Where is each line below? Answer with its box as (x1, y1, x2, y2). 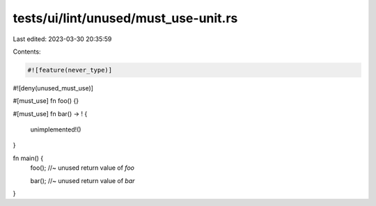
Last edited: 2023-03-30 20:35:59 (13, 35, 112, 43)
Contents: (13, 47, 41, 56)
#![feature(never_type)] (27, 66, 113, 74)
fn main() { (13, 154, 44, 162)
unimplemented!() (30, 125, 81, 134)
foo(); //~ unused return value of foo (30, 164, 135, 172)
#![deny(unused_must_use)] (13, 84, 94, 92)
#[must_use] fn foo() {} (13, 97, 79, 105)
